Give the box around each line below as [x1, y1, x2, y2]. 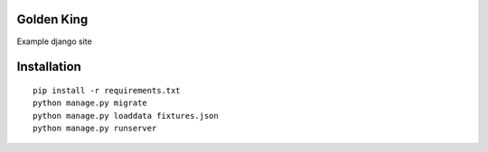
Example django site [16, 36, 92, 47]
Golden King [16, 12, 89, 27]
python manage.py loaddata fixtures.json [33, 111, 219, 121]
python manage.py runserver [33, 123, 157, 134]
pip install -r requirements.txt [33, 85, 181, 95]
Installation [16, 59, 81, 75]
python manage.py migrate [33, 98, 148, 108]
